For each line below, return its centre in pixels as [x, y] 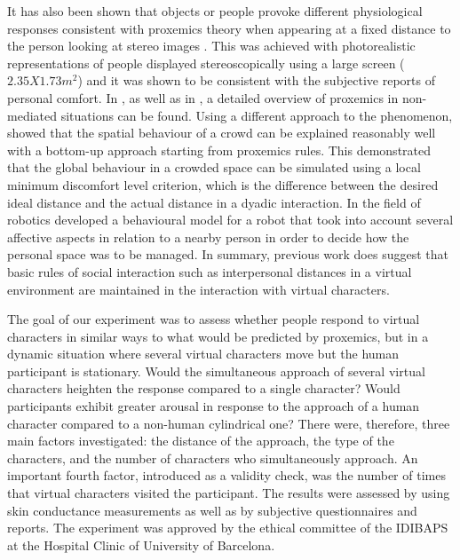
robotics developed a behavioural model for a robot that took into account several [230, 220]
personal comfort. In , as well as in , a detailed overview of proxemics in [203, 97]
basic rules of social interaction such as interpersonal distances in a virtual [210, 271]
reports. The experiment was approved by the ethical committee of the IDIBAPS [228, 528]
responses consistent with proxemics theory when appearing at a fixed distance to [229, 28]
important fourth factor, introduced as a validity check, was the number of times [226, 475]
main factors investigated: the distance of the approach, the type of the [201, 441]
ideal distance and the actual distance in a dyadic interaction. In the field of [214, 202]
